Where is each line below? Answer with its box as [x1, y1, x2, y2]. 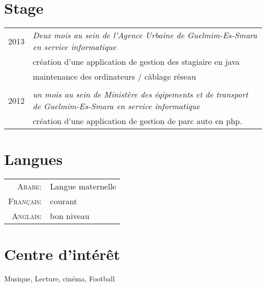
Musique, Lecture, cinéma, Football [4, 273, 115, 284]
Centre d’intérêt [4, 244, 120, 265]
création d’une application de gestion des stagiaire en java [33, 56, 240, 68]
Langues [4, 149, 63, 170]
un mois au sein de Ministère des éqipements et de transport [33, 88, 249, 101]
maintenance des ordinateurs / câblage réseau [33, 70, 196, 83]
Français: [8, 195, 42, 207]
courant [50, 195, 77, 207]
